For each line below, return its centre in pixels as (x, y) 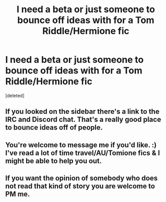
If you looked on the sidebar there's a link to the (82, 111)
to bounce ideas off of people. (54, 128)
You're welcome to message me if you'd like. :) (81, 145)
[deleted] (15, 95)
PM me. (18, 194)
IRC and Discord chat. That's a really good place (83, 120)
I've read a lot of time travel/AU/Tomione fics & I (82, 153)
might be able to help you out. (54, 161)
